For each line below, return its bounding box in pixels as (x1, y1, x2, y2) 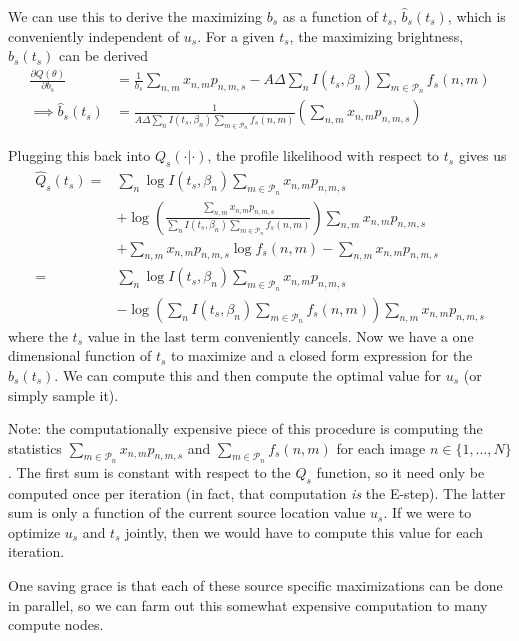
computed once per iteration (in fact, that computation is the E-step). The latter (8, 482, 506, 503)
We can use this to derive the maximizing (8, 6, 263, 26)
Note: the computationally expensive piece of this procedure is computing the (8, 418, 483, 439)
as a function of (282, 6, 378, 26)
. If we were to (383, 502, 472, 523)
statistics (8, 437, 62, 458)
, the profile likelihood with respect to (207, 145, 440, 166)
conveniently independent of (8, 25, 180, 46)
